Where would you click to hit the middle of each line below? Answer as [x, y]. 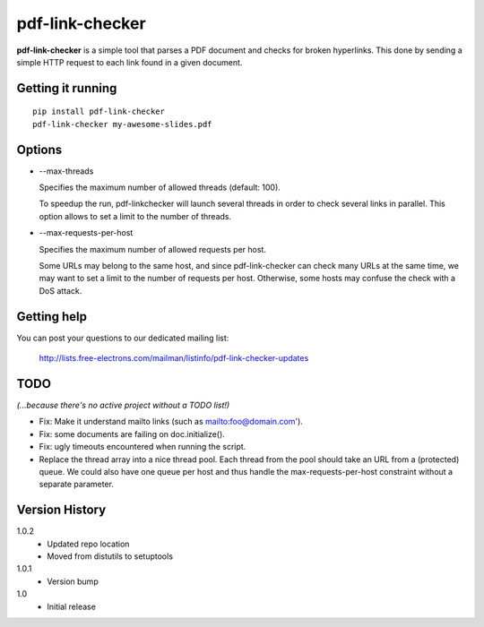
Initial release [71, 606]
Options [39, 149]
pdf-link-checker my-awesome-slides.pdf [122, 124]
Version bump [73, 581]
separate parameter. [76, 485]
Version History [61, 510]
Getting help [52, 317]
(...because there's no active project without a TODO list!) [123, 405]
